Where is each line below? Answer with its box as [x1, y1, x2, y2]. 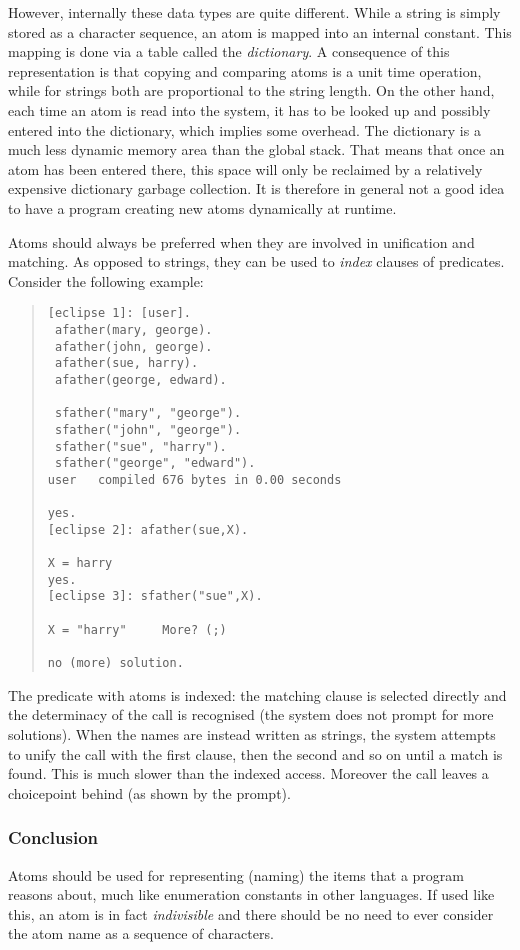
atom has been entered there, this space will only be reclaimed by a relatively [8, 158, 483, 179]
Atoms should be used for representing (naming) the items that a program [8, 864, 464, 885]
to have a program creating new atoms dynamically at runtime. [8, 197, 397, 218]
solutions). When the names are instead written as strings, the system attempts [8, 723, 496, 744]
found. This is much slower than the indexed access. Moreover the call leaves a [8, 763, 489, 784]
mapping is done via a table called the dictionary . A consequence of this [8, 41, 450, 62]
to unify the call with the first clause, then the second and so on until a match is [8, 743, 503, 764]
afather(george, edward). [54, 372, 227, 387]
